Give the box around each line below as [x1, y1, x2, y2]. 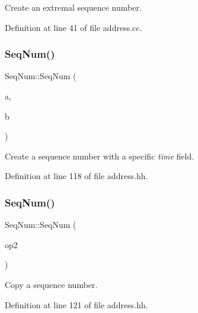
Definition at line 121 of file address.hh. [5, 298, 148, 311]
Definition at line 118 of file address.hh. [5, 170, 148, 182]
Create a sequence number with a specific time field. [5, 149, 194, 162]
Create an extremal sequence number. [5, 1, 142, 13]
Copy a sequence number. [5, 278, 98, 290]
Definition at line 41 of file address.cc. [5, 21, 142, 33]
